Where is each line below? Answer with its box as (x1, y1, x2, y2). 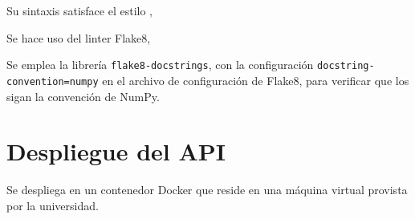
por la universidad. (6, 197, 99, 213)
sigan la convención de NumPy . (6, 87, 160, 104)
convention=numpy (6, 75, 99, 87)
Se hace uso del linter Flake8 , (6, 29, 151, 46)
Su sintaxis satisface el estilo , (6, 2, 153, 18)
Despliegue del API (6, 135, 226, 168)
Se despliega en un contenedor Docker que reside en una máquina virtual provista (6, 181, 408, 198)
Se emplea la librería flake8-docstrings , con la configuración (6, 56, 314, 73)
